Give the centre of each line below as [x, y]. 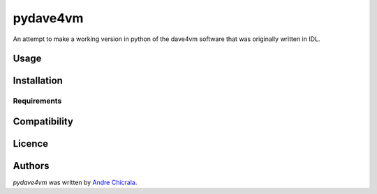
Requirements [37, 101]
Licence [31, 144]
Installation [38, 81]
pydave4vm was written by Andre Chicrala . [75, 183]
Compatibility [43, 121]
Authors [31, 166]
